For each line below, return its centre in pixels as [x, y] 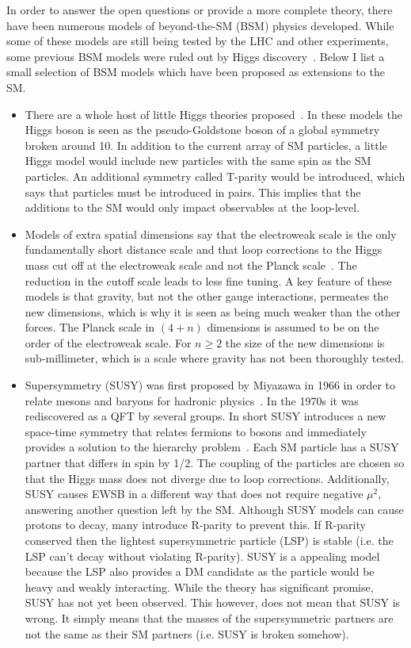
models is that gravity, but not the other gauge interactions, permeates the [207, 296]
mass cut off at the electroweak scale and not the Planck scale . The [191, 265]
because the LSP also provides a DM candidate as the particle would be [200, 571]
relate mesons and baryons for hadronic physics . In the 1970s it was [192, 400]
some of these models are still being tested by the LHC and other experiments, [198, 41]
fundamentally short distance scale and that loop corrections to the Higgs [204, 249]
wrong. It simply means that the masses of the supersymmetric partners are [209, 617]
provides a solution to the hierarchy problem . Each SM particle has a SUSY [212, 447]
